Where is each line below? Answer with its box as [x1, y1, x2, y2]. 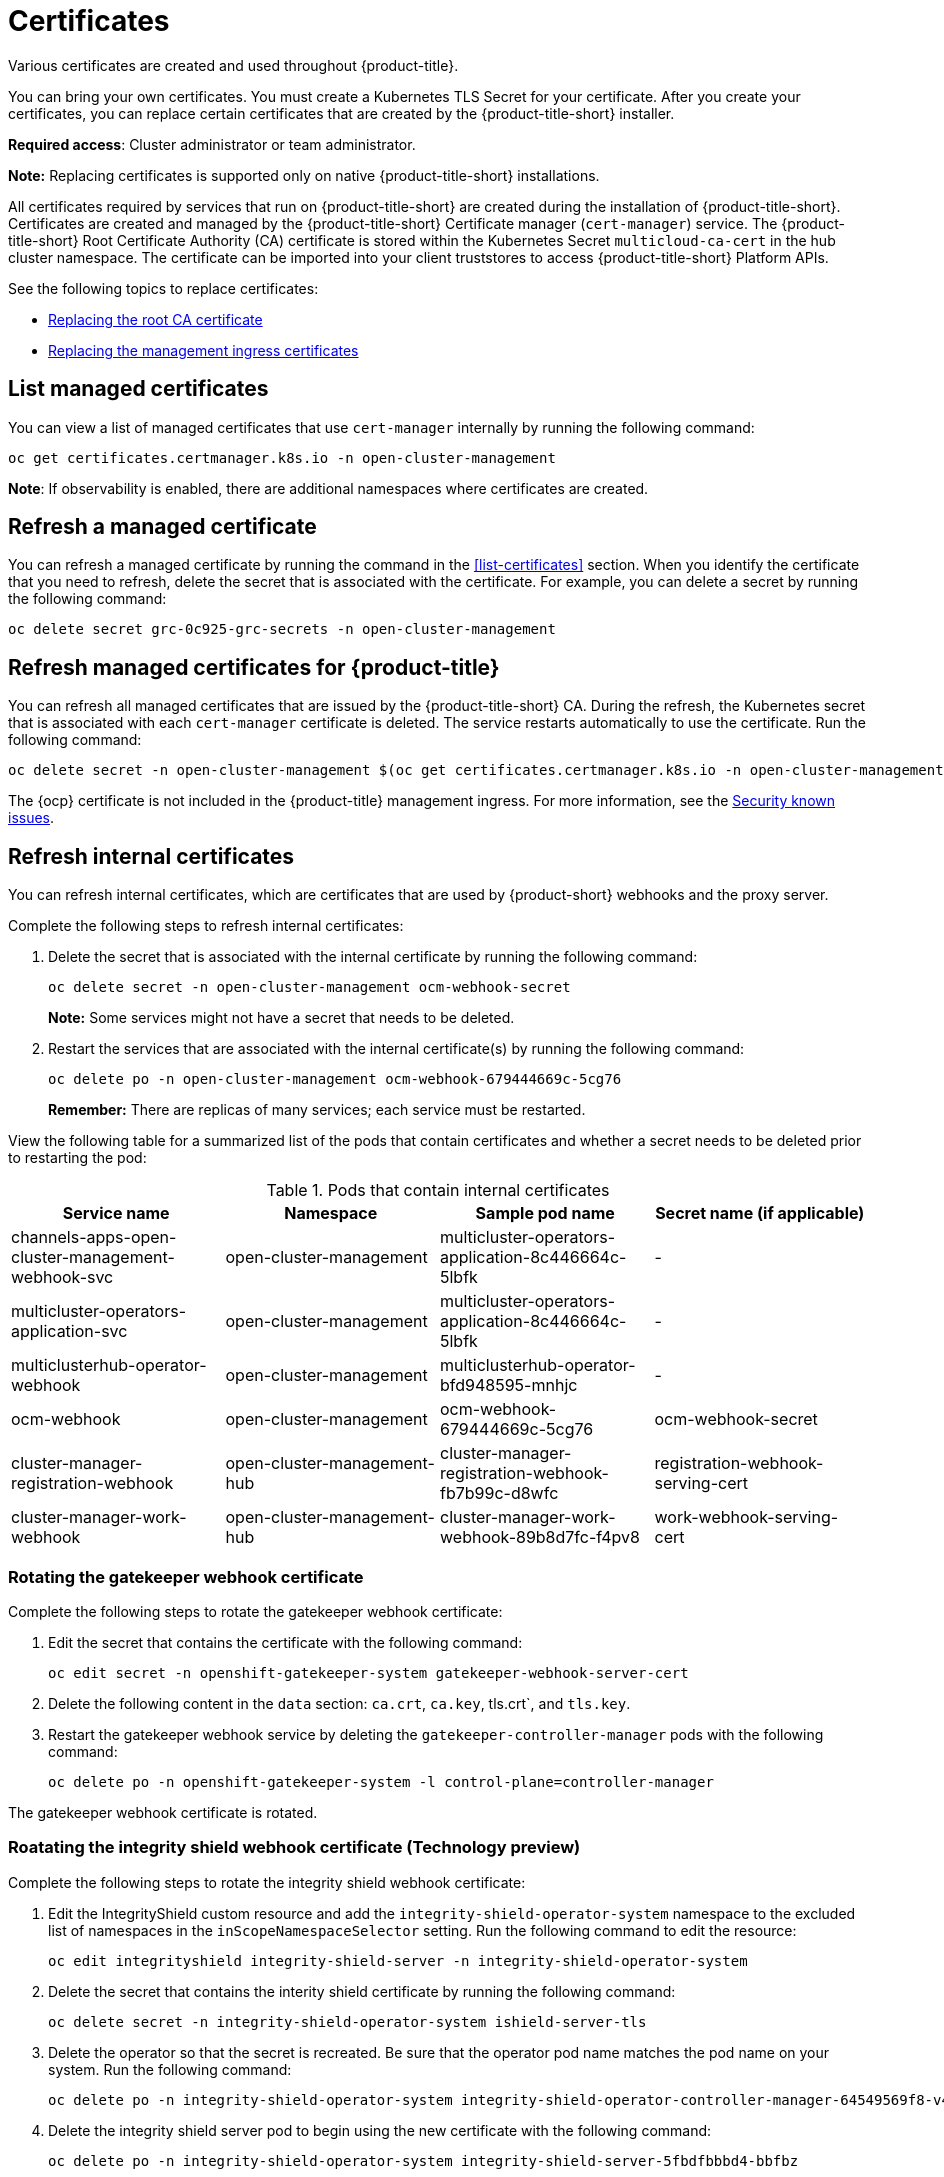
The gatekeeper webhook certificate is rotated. [8, 1803, 318, 1821]
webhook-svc [11, 1267, 114, 1288]
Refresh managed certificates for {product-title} [8, 654, 500, 680]
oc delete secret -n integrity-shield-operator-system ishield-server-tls [48, 2013, 647, 2030]
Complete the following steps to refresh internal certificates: [8, 917, 404, 935]
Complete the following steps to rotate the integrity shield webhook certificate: [8, 1873, 526, 1891]
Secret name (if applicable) [655, 1203, 865, 1224]
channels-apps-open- [11, 1227, 177, 1248]
